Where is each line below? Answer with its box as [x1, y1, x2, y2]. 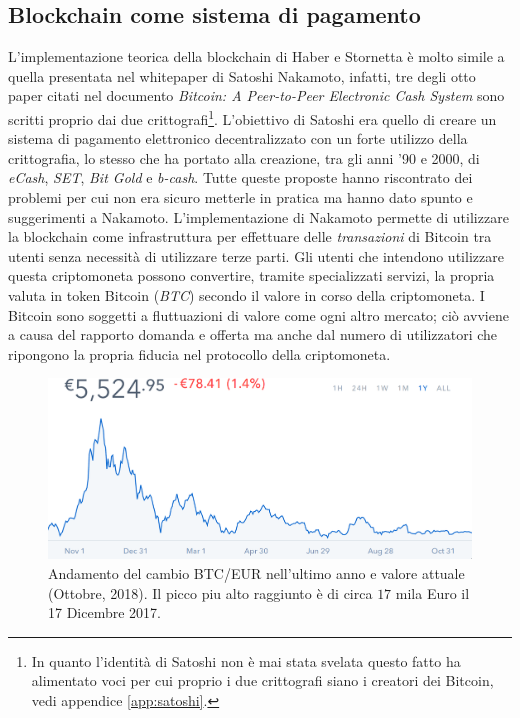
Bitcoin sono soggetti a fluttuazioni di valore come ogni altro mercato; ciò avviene [8, 304, 509, 325]
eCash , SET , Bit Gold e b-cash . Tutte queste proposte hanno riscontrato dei [8, 167, 473, 188]
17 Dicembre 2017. [48, 602, 161, 623]
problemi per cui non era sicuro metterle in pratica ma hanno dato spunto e [8, 187, 473, 208]
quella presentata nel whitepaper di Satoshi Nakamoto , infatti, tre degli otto [8, 65, 476, 86]
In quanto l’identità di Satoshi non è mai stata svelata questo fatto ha [31, 650, 461, 671]
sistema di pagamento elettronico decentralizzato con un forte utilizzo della [8, 128, 468, 149]
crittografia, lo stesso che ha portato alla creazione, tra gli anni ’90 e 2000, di [8, 147, 480, 168]
